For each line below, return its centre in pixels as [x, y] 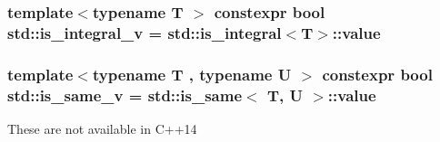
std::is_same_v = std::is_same [125, 95]
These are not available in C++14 [102, 128]
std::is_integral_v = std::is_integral [145, 32]
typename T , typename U [192, 74]
